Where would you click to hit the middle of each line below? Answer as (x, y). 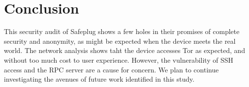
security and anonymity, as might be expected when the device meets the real (120, 41)
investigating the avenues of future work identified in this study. (99, 79)
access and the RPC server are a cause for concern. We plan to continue (111, 69)
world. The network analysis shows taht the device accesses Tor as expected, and (124, 50)
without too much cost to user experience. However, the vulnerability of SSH (119, 60)
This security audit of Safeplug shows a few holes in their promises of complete (122, 31)
